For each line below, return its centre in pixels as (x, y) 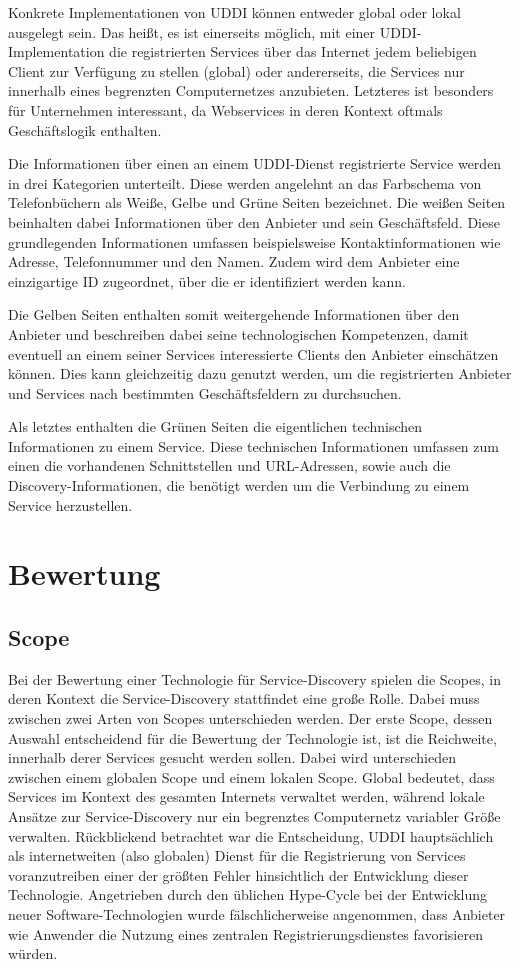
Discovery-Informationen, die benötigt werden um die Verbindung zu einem (239, 485)
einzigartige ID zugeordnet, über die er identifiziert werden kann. (207, 280)
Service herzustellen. (70, 504)
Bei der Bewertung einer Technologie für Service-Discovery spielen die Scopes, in (254, 678)
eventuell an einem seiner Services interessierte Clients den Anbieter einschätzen (253, 353)
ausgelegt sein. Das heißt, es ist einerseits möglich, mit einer (192, 31)
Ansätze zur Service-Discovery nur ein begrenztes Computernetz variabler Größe (254, 815)
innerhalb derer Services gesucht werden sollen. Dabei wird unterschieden (232, 757)
